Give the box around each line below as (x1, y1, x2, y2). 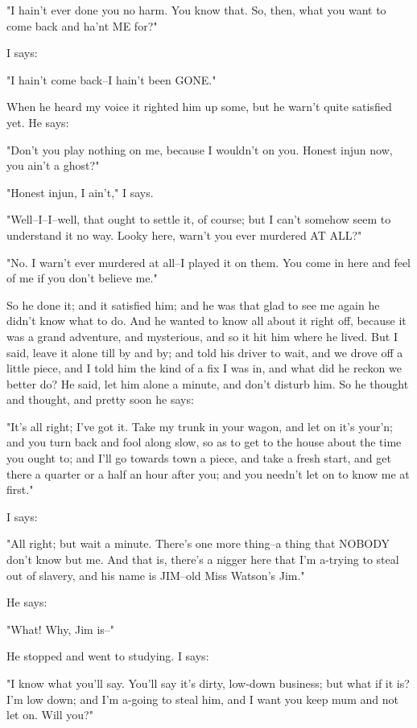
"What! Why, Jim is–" (6, 620, 115, 637)
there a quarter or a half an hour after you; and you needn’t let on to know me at (6, 465, 410, 482)
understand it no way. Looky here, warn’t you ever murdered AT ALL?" (6, 226, 362, 243)
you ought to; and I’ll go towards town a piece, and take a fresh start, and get (6, 450, 391, 467)
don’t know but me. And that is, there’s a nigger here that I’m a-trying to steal (6, 551, 399, 568)
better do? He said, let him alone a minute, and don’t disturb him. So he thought (6, 375, 409, 392)
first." (6, 481, 34, 498)
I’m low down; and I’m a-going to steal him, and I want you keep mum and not (6, 690, 398, 707)
